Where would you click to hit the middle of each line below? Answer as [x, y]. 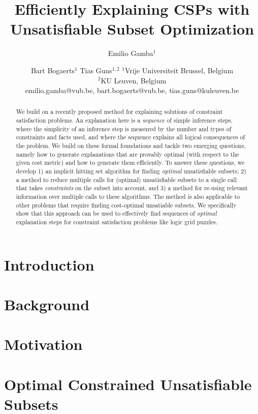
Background [47, 304]
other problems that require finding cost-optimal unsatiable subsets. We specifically [126, 205]
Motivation [43, 344]
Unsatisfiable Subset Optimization [132, 29]
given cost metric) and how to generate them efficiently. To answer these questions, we [130, 162]
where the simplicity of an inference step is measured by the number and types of [124, 128]
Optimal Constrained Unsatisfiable [128, 384]
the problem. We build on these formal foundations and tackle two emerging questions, [131, 146]
